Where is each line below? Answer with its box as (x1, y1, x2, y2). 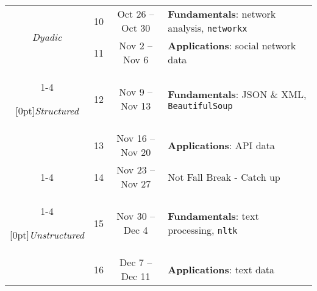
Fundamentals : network (168, 7, 276, 21)
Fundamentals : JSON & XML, (168, 86, 307, 101)
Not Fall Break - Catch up (168, 169, 280, 184)
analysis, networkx (168, 21, 248, 35)
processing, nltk (168, 223, 238, 237)
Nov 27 (120, 177, 151, 191)
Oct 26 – (117, 7, 154, 21)
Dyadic (32, 29, 62, 44)
